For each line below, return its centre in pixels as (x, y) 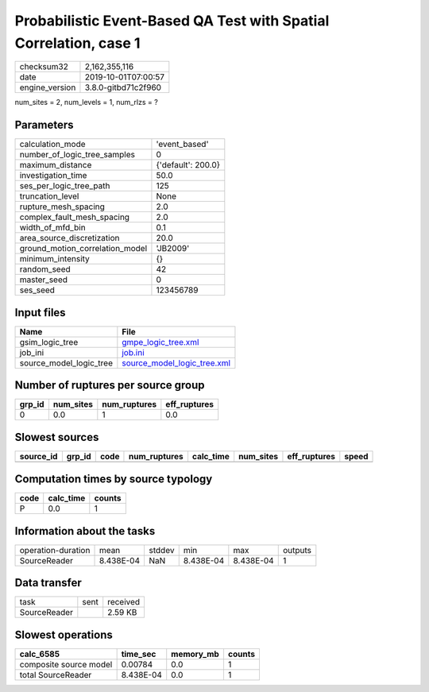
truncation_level (49, 196)
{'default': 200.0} (188, 165)
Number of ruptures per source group (110, 385)
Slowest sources (57, 437)
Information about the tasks (85, 531)
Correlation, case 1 (77, 43)
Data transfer (48, 583)
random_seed (45, 269)
